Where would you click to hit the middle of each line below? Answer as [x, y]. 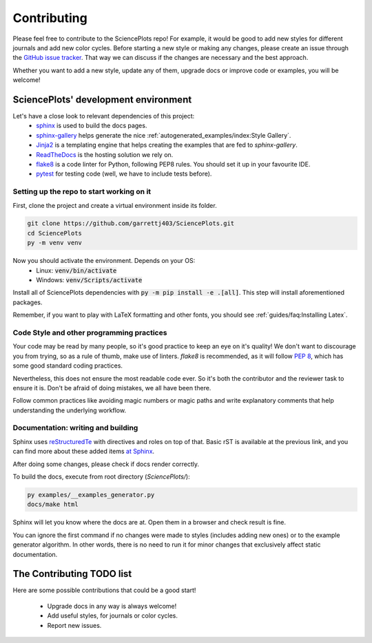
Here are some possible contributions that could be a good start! [104, 590]
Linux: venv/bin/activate [76, 270]
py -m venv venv [55, 243]
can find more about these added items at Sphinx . [84, 452]
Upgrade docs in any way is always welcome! [112, 606]
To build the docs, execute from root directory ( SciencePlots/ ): [101, 476]
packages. [28, 302]
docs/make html [53, 505]
